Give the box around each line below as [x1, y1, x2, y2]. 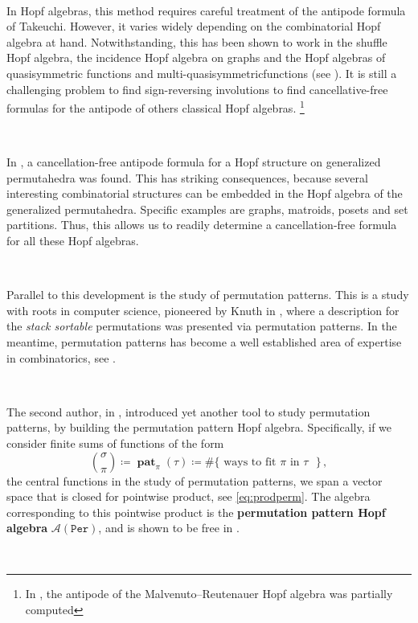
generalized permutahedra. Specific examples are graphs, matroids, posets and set [6, 200, 408, 217]
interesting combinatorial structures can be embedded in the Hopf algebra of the [6, 185, 403, 202]
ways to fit [223, 456, 277, 468]
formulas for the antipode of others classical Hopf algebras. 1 [6, 97, 305, 116]
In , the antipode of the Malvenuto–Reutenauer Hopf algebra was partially [25, 585, 393, 602]
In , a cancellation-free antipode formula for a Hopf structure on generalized [6, 154, 381, 170]
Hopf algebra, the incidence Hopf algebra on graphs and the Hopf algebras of [6, 49, 386, 66]
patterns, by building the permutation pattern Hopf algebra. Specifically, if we [6, 419, 392, 436]
